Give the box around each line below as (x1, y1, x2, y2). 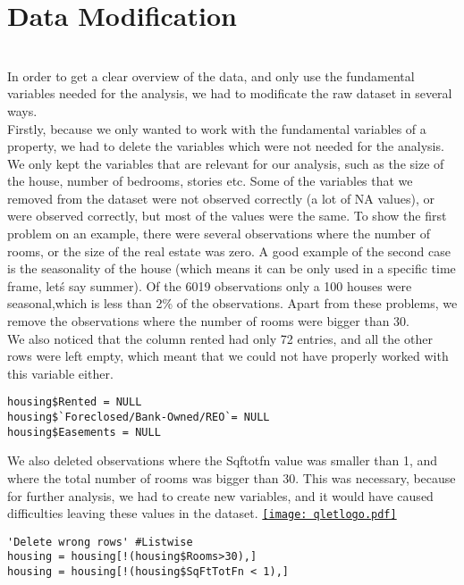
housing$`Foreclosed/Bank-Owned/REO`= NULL (7, 411, 270, 424)
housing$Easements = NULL (7, 425, 161, 439)
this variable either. (7, 364, 114, 382)
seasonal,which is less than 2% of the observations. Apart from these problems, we (7, 294, 458, 313)
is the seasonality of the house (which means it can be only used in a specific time (7, 259, 456, 278)
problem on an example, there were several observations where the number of (7, 224, 430, 243)
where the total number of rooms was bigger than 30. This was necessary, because (7, 468, 456, 487)
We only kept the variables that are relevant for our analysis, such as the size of (7, 154, 444, 172)
